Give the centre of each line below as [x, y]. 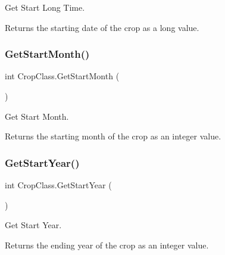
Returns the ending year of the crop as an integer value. [107, 245]
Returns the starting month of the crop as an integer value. [113, 136]
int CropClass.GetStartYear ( [58, 185]
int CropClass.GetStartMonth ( [62, 76]
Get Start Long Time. [45, 7]
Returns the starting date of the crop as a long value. [102, 27]
